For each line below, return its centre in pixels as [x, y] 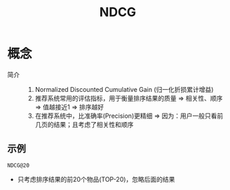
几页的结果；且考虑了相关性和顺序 [84, 124]
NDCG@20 [19, 165]
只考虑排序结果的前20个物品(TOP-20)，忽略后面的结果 [96, 179]
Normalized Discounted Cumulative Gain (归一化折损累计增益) [124, 89]
